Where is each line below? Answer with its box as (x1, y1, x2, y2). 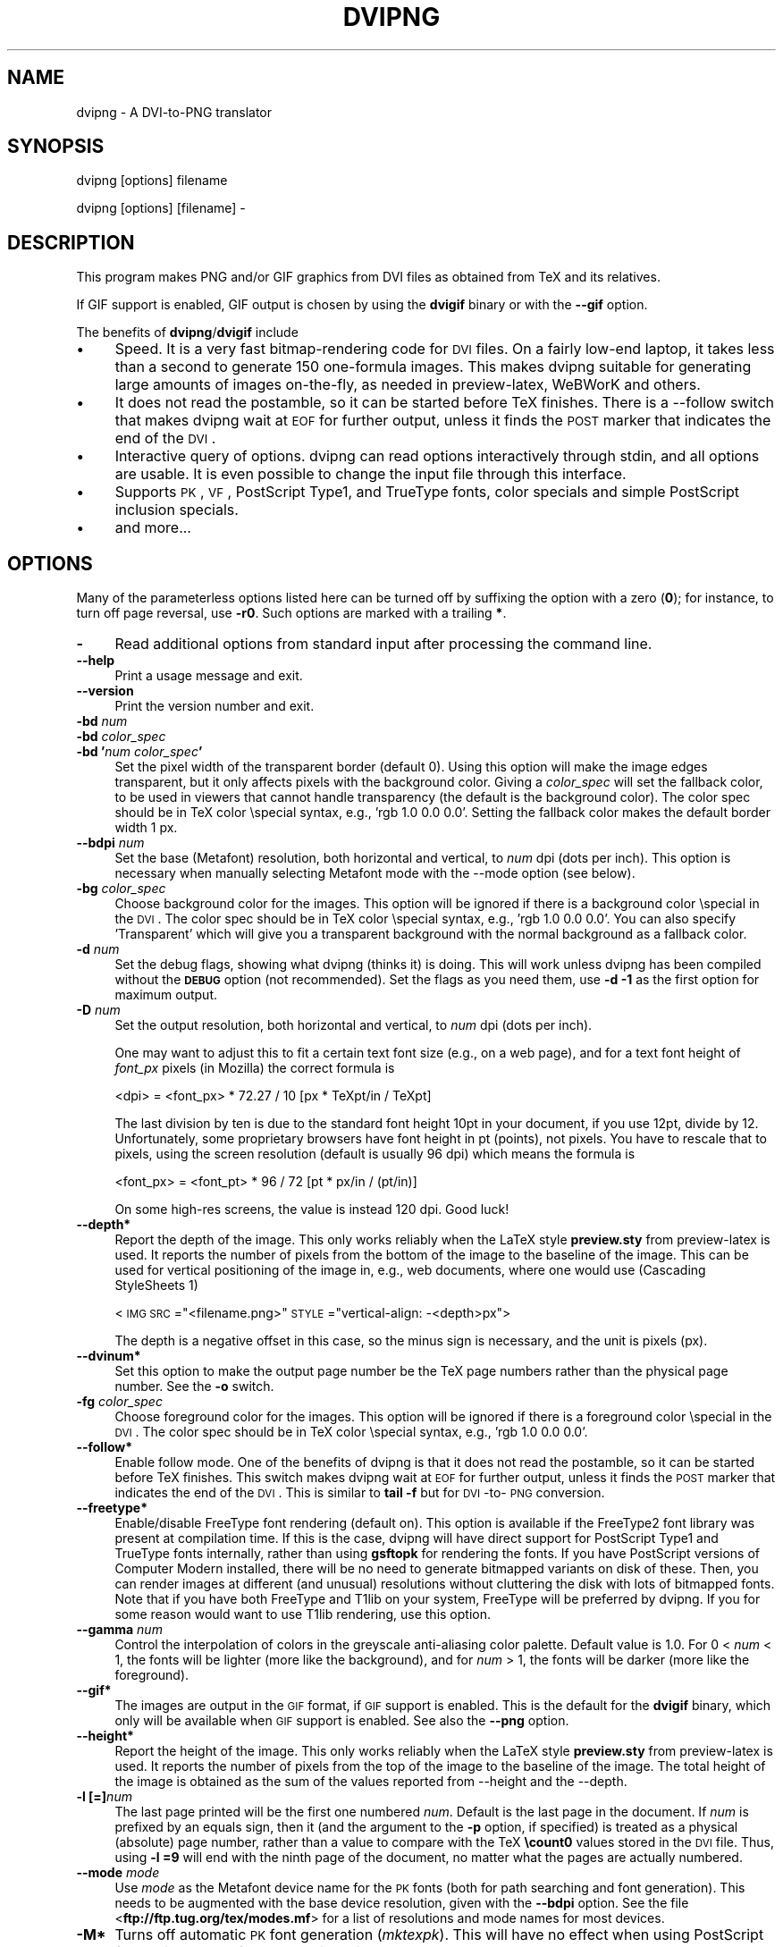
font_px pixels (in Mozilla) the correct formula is (114, 1060, 395, 1076)
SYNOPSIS (7, 135, 105, 158)
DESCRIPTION (7, 231, 135, 254)
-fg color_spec (76, 1394, 163, 1410)
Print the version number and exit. (114, 698, 315, 714)
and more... (114, 518, 191, 537)
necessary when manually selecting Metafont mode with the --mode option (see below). (114, 865, 636, 881)
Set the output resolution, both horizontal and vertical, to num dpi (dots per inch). (114, 1017, 593, 1033)
